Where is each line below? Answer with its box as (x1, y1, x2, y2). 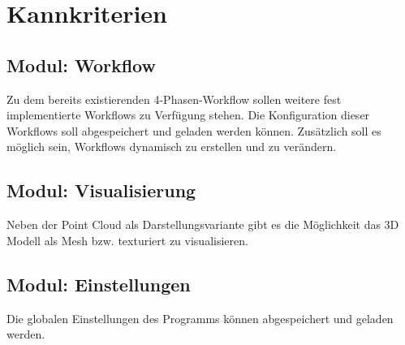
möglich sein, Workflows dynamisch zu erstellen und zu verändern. (6, 138, 337, 155)
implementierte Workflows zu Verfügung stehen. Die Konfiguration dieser (6, 106, 370, 123)
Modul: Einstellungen (6, 271, 191, 296)
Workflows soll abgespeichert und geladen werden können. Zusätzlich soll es (6, 122, 381, 139)
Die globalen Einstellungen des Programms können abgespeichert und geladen (6, 309, 394, 326)
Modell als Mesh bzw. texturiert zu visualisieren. (6, 231, 248, 248)
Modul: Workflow (6, 52, 156, 77)
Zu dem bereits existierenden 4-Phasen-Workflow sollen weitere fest (6, 90, 342, 107)
